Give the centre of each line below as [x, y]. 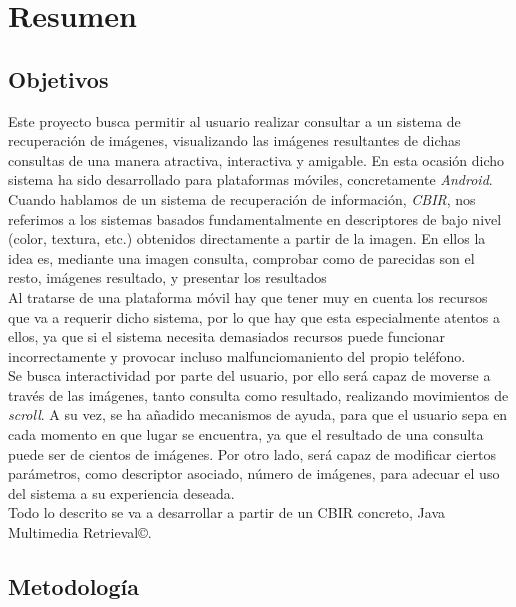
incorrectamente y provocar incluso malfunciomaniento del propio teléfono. [237, 355]
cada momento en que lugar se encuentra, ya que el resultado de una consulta [246, 434]
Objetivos [58, 78]
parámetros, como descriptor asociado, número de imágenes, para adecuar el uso [254, 473]
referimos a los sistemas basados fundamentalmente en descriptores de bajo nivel [255, 218]
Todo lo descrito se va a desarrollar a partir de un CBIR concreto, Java [226, 512]
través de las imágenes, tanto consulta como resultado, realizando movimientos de [258, 394]
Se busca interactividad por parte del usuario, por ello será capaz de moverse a [249, 375]
